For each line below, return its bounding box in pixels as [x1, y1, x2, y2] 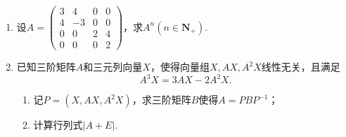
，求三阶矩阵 [132, 92, 191, 107]
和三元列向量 [83, 59, 143, 74]
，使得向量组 [150, 59, 210, 74]
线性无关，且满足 [261, 59, 340, 74]
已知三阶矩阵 [16, 59, 76, 74]
